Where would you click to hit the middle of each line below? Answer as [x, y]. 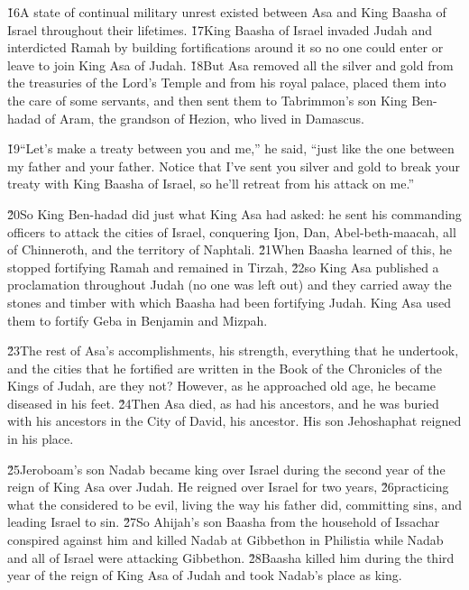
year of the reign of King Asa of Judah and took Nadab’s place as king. [205, 575]
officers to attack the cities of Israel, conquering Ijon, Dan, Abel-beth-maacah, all [232, 231]
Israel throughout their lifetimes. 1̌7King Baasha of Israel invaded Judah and [220, 29]
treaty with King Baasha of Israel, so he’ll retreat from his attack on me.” [211, 184]
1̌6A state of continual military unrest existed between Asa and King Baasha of [227, 12]
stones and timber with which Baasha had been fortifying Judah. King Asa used [230, 302]
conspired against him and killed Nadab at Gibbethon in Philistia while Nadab [225, 540]
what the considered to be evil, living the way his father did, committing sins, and [235, 504]
